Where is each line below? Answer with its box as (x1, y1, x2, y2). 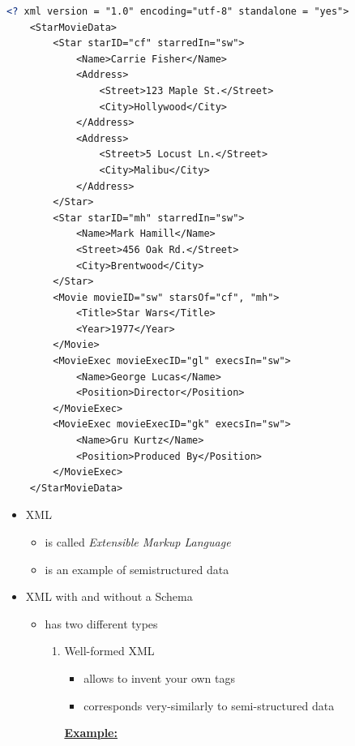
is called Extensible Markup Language (45, 534, 231, 550)
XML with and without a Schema (25, 588, 193, 605)
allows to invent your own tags (83, 669, 236, 686)
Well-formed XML (64, 642, 155, 659)
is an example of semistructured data (45, 560, 229, 577)
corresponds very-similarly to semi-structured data (83, 697, 335, 714)
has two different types (45, 615, 158, 632)
